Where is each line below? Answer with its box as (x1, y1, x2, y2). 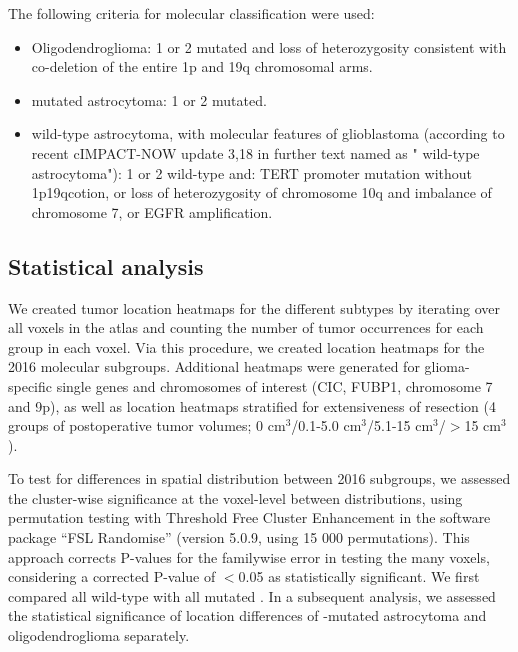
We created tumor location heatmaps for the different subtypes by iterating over (8, 297, 501, 318)
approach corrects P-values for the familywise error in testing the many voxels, (8, 546, 490, 567)
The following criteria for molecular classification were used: (8, 3, 375, 23)
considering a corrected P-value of (8, 566, 216, 587)
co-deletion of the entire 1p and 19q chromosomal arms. (31, 56, 373, 77)
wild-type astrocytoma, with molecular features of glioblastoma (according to (31, 123, 505, 144)
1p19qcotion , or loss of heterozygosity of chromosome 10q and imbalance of (31, 182, 492, 203)
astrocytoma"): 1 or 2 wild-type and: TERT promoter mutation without (31, 162, 473, 183)
